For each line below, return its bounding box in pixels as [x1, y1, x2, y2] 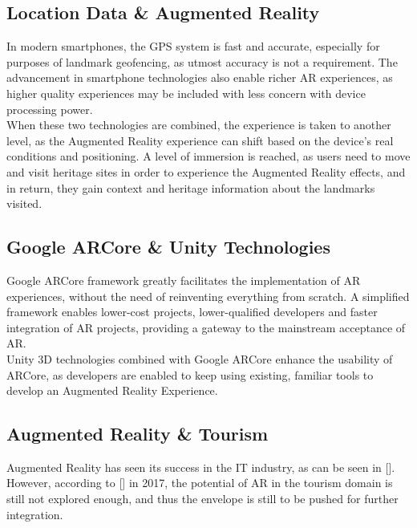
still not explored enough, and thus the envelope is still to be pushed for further [6, 490, 399, 507]
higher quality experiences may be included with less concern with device [6, 84, 366, 101]
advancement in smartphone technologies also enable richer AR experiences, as [6, 69, 393, 86]
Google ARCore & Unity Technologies [6, 234, 330, 259]
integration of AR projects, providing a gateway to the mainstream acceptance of [6, 319, 406, 335]
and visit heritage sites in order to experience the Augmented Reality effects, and [6, 163, 406, 180]
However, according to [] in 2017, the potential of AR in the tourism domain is [6, 474, 393, 491]
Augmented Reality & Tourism [6, 421, 269, 446]
